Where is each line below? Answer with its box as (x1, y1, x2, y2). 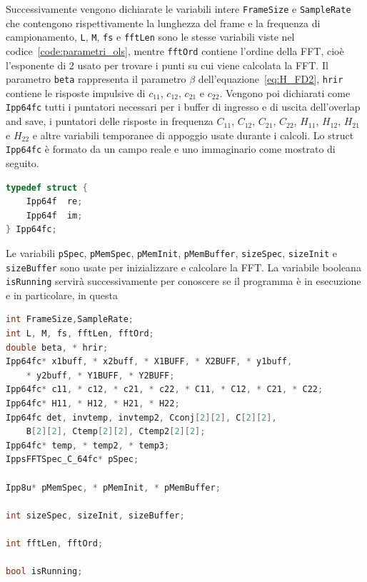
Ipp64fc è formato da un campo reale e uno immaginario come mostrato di (6, 141, 336, 156)
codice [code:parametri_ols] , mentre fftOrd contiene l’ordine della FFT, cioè (6, 43, 344, 58)
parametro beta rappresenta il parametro (6, 71, 186, 86)
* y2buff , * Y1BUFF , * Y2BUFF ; (26, 370, 175, 381)
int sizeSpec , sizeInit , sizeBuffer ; (6, 510, 185, 521)
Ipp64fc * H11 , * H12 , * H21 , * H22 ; (6, 398, 180, 408)
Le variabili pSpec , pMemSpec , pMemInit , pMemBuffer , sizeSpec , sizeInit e (6, 245, 337, 260)
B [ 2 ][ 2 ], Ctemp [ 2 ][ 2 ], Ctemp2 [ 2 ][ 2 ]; (26, 426, 206, 437)
